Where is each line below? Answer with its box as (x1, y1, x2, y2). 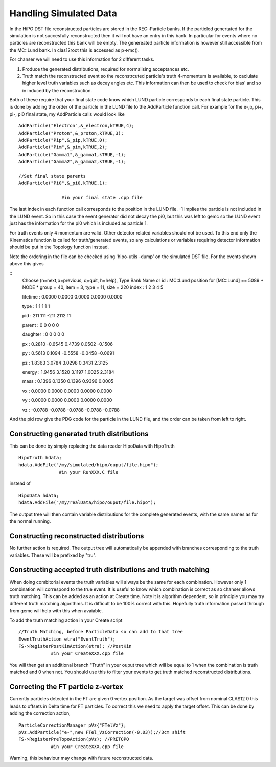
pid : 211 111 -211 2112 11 (22, 312, 71, 318)
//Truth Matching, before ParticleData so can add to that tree (18, 629, 183, 635)
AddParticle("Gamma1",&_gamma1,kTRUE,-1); (18, 152, 127, 157)
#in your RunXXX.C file (59, 469, 119, 475)
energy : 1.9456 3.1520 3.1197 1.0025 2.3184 (22, 369, 114, 375)
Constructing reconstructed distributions (9, 531, 144, 540)
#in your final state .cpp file (61, 195, 143, 201)
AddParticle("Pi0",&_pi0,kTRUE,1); (18, 180, 108, 186)
